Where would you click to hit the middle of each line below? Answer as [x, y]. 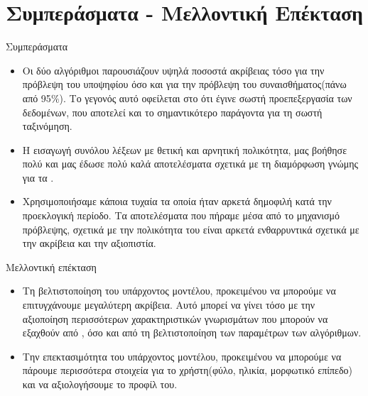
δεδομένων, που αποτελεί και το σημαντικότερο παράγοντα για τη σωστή [172, 112]
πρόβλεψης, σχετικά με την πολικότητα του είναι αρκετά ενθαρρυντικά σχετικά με [191, 229]
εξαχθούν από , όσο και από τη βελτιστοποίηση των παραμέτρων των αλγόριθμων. [192, 332]
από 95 [37, 98]
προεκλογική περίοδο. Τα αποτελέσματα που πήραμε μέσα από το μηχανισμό [181, 215]
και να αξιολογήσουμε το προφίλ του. [100, 384]
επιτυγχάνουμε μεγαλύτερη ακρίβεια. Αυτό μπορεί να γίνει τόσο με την [169, 305]
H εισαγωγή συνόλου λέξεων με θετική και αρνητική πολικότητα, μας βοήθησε [185, 149]
